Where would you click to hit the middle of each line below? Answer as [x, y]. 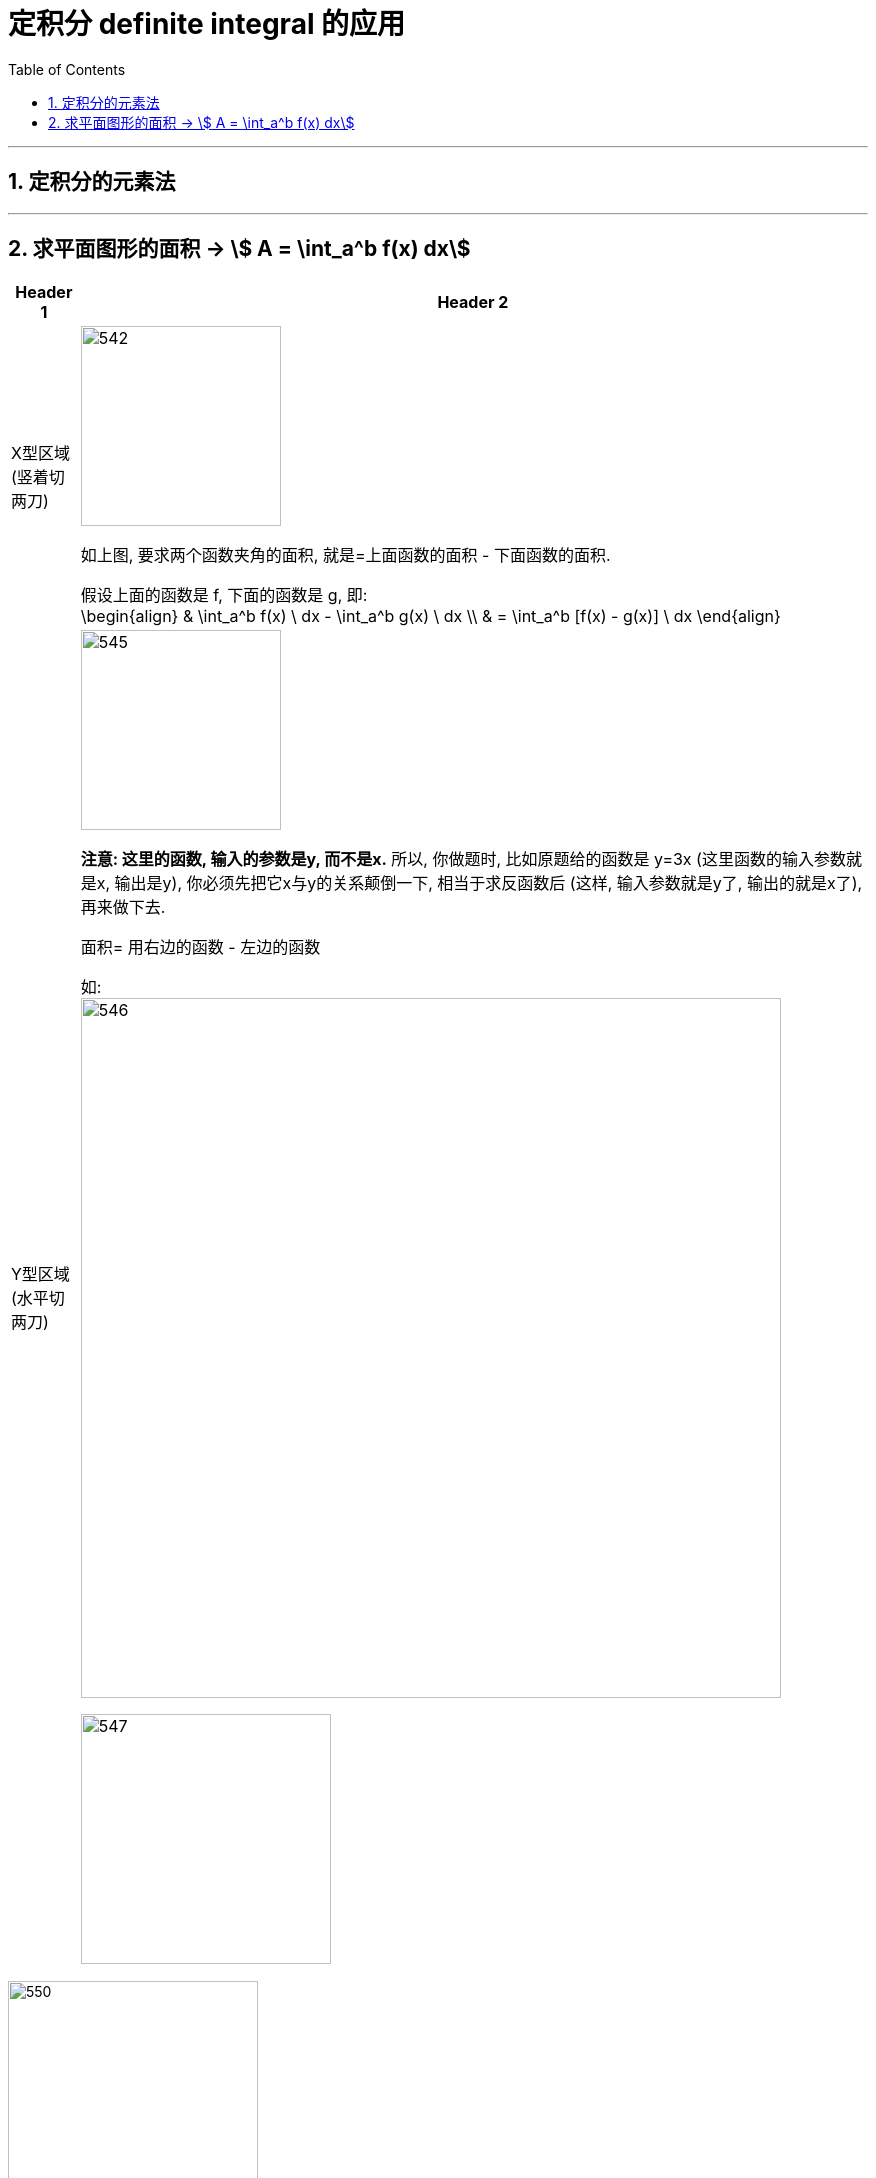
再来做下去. [123, 907]
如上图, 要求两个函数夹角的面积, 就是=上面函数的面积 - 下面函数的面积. [345, 555]
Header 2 [473, 302]
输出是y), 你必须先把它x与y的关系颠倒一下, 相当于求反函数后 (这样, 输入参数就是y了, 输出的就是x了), [488, 883]
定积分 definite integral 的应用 [207, 24]
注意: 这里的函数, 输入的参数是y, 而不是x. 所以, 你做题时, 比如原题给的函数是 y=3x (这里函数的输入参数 [463, 859]
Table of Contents [67, 69]
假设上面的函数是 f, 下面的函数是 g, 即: [224, 595]
